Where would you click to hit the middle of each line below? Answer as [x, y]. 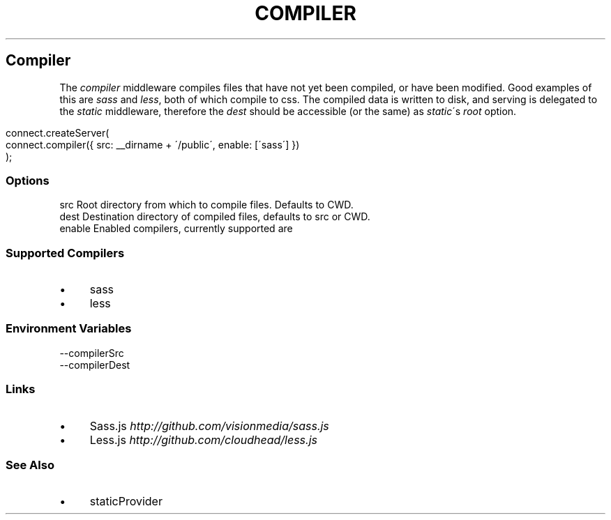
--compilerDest [95, 365]
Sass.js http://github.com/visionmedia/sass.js [209, 426]
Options [28, 180]
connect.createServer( [58, 132]
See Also [30, 465]
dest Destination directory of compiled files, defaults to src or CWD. [215, 217]
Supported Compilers [65, 253]
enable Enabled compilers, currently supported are [176, 229]
